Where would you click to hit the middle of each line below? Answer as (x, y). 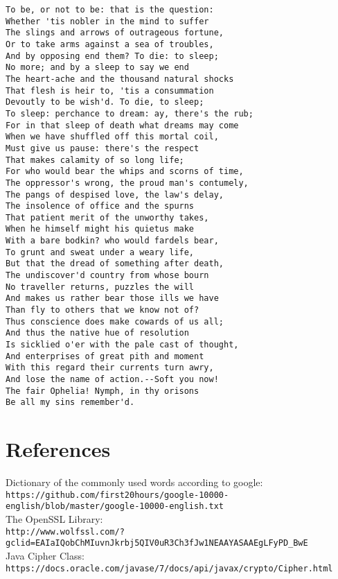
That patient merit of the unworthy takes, (107, 217)
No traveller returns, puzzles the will (100, 287)
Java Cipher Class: (45, 555)
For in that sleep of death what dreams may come (122, 125)
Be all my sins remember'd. (70, 403)
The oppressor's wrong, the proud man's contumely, (127, 183)
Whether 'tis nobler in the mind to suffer (107, 21)
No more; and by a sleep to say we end (97, 68)
